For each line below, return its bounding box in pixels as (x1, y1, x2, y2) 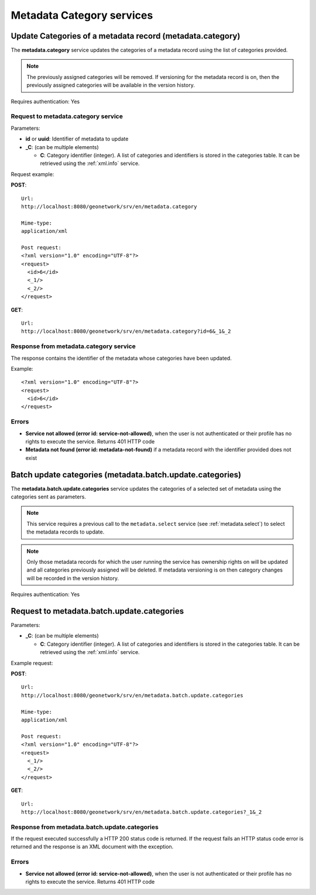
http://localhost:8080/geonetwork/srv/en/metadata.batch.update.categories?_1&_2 (21, 808, 262, 815)
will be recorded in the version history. (26, 574, 119, 581)
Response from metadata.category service (11, 342, 136, 350)
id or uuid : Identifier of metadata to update (25, 135, 129, 143)
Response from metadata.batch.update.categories (11, 822, 159, 831)
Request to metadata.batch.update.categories (11, 606, 184, 616)
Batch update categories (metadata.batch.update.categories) (11, 470, 242, 480)
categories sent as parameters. (11, 493, 86, 500)
